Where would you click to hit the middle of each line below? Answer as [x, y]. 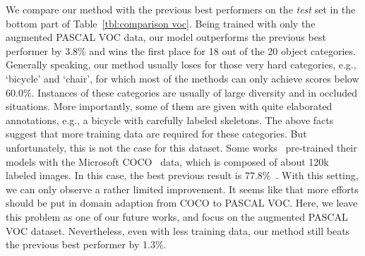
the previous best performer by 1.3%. [86, 244]
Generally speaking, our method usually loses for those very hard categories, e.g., [181, 65]
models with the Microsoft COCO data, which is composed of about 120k [167, 161]
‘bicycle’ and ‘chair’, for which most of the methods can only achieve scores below [182, 78]
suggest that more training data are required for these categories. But [156, 134]
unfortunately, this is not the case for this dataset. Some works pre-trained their [181, 147]
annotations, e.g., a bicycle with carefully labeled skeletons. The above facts [170, 120]
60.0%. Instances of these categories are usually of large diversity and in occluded [181, 92]
